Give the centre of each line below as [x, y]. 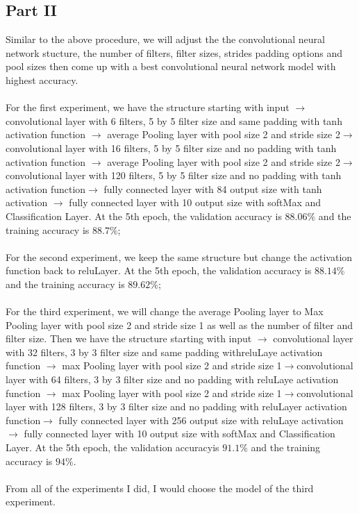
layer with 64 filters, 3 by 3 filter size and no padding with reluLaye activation [172, 379]
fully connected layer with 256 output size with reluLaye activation [201, 420]
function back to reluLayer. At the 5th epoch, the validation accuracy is [159, 270]
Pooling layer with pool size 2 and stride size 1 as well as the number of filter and [179, 325]
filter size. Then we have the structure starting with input [129, 338]
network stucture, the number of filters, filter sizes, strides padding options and [174, 52]
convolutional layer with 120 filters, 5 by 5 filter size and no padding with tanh [174, 175]
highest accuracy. [42, 79]
